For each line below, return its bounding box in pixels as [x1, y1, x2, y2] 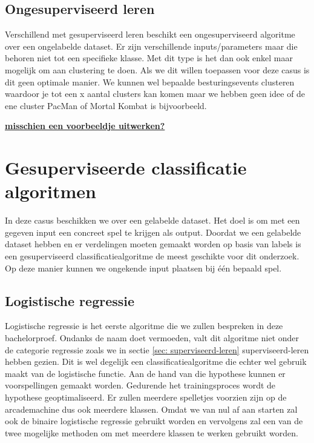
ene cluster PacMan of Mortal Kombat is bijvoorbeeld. [5, 99, 207, 112]
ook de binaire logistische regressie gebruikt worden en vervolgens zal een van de [5, 415, 303, 427]
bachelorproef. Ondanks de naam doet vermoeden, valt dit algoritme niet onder [5, 331, 299, 344]
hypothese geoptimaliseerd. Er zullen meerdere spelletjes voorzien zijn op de [5, 391, 287, 403]
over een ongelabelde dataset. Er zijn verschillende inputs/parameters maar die [5, 39, 298, 52]
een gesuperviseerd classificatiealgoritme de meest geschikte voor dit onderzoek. [5, 250, 299, 262]
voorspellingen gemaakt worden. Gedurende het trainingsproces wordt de [5, 379, 276, 391]
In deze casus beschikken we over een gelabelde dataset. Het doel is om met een [5, 214, 300, 227]
